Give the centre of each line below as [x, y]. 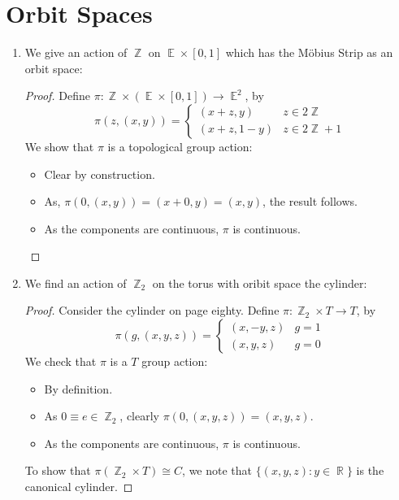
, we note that [217, 470]
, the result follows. [310, 201]
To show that [58, 470]
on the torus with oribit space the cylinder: [260, 283]
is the [370, 470]
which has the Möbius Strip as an [309, 52]
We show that [59, 146]
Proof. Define [58, 96]
